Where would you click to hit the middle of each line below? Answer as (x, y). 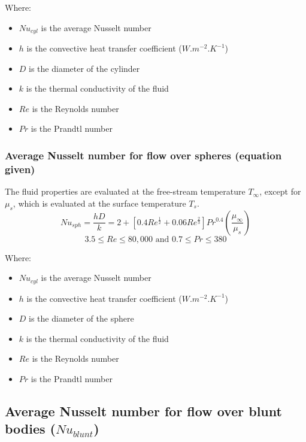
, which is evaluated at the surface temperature (99, 203)
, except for (280, 191)
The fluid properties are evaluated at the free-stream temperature (125, 191)
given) (20, 169)
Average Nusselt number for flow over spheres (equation (143, 155)
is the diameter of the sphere (81, 318)
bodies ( (30, 429)
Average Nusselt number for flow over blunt (143, 411)
